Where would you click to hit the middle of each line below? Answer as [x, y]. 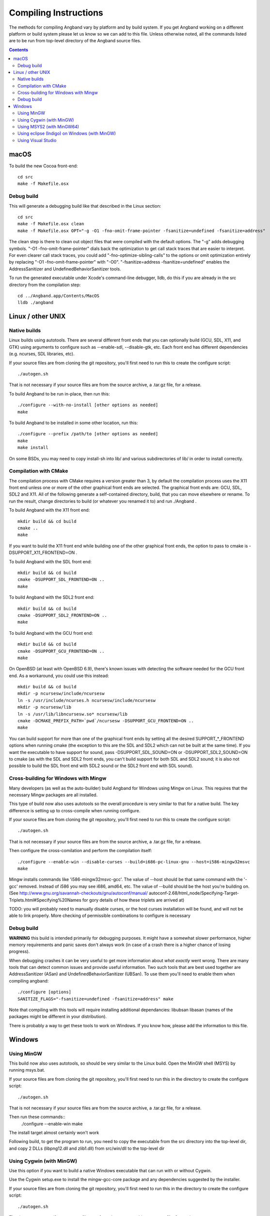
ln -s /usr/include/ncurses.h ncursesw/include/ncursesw [87, 700]
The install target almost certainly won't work [54, 1133]
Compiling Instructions [56, 13]
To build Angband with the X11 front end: [49, 510]
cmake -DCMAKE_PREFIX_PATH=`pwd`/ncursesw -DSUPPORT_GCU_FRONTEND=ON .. [106, 721]
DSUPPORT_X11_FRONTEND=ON [42, 553]
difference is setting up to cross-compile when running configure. [75, 810]
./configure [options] [45, 992]
